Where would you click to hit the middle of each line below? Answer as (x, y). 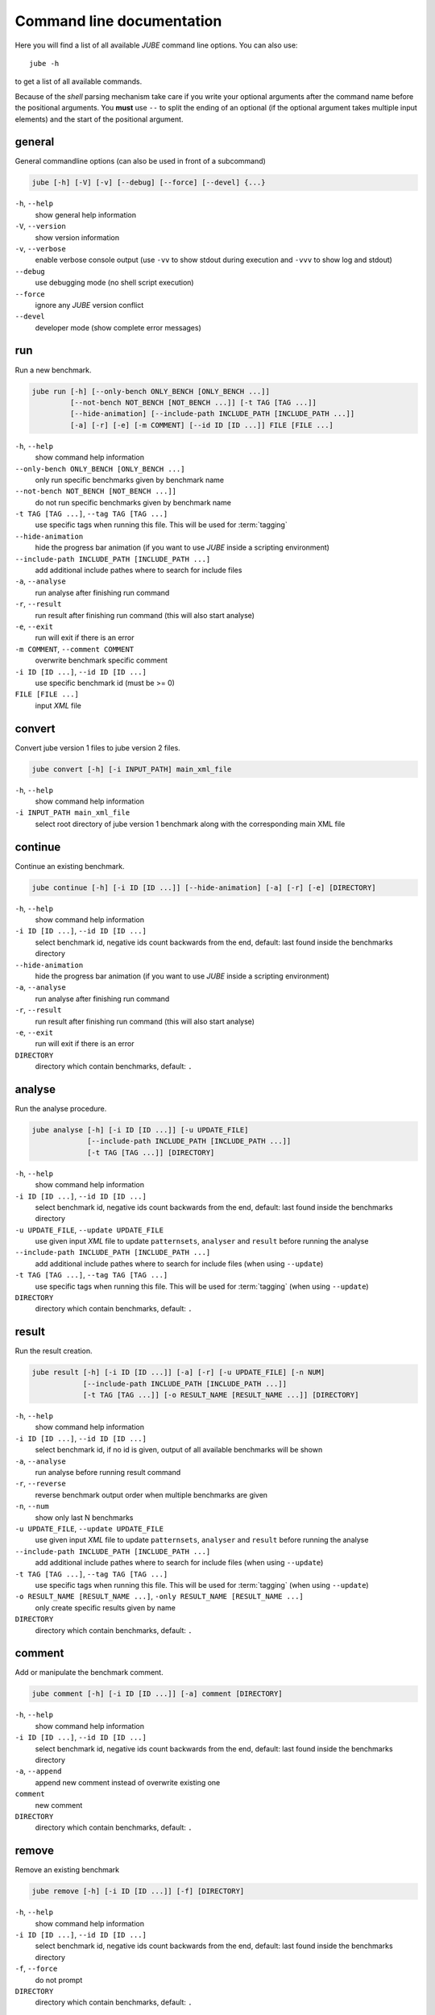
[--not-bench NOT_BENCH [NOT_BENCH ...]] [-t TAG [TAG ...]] (193, 402)
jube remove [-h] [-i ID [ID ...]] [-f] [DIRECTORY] (138, 1891)
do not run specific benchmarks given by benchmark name (133, 502)
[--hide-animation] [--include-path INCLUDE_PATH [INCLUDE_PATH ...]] (212, 414)
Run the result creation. (54, 1351)
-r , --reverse (40, 1484)
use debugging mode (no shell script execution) (114, 283)
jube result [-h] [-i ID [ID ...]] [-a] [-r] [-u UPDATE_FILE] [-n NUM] (178, 1373)
